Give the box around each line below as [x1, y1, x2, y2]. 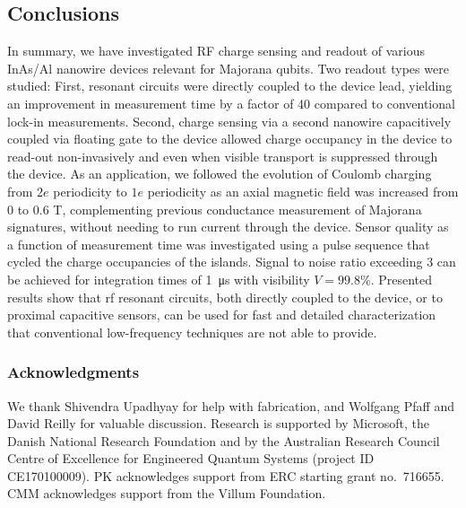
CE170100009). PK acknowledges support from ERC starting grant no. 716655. [7, 466, 444, 485]
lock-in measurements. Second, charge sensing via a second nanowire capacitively [7, 111, 452, 130]
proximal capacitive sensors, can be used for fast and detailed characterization [7, 305, 436, 324]
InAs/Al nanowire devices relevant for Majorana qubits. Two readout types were [7, 58, 449, 77]
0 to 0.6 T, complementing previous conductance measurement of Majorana [7, 199, 422, 218]
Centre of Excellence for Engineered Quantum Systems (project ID [7, 449, 375, 468]
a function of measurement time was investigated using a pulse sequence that [7, 234, 430, 253]
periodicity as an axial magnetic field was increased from [147, 181, 459, 200]
